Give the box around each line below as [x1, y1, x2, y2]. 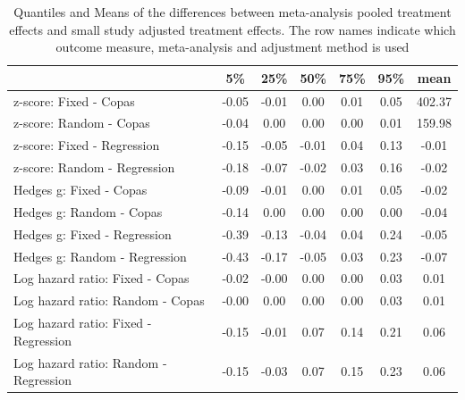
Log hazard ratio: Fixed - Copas [13, 269, 190, 287]
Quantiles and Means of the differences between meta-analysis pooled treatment [13, 3, 452, 21]
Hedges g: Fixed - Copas [13, 180, 148, 198]
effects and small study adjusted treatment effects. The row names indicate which [9, 20, 456, 38]
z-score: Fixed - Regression [13, 136, 160, 154]
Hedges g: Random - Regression [13, 246, 187, 265]
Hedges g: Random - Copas [13, 202, 163, 221]
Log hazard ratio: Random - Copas [13, 291, 205, 310]
